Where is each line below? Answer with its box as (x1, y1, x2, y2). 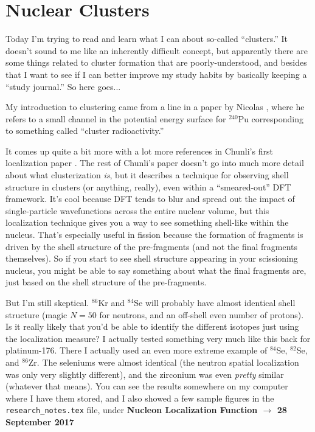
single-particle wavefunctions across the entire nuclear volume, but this (5, 204, 269, 217)
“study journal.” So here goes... (5, 80, 121, 92)
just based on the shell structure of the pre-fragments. (5, 276, 207, 288)
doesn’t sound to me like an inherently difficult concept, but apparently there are (5, 44, 308, 57)
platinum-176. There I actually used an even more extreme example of (5, 344, 268, 357)
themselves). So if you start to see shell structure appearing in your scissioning (5, 252, 298, 265)
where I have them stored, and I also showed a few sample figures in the (5, 391, 274, 404)
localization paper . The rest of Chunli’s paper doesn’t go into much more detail (5, 156, 304, 169)
